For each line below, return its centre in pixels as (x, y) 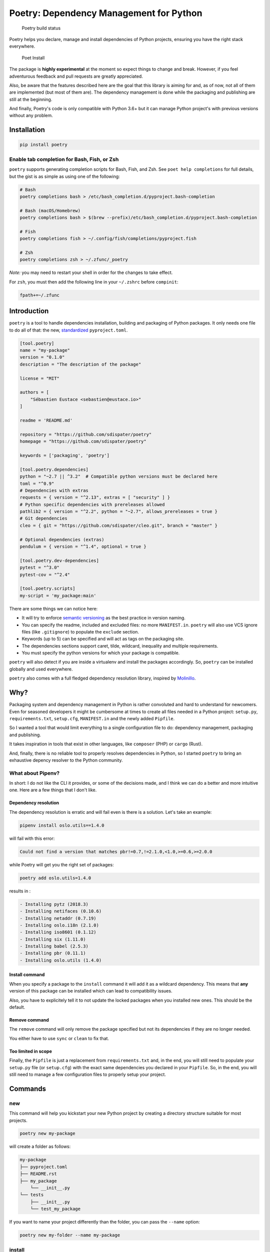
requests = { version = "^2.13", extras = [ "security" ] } (95, 498)
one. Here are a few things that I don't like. (53, 790)
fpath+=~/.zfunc (40, 295)
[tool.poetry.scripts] (47, 589)
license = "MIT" (40, 378)
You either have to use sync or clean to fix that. (59, 1038)
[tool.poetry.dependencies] (54, 469)
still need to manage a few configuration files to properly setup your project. (87, 1074)
